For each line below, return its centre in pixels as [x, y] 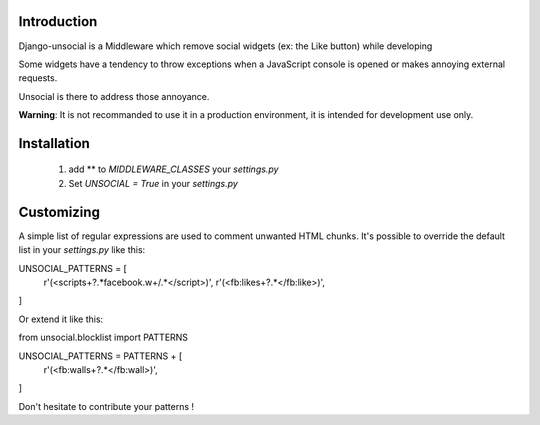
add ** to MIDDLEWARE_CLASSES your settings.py [173, 169]
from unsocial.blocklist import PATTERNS [103, 337]
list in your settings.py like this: [82, 250]
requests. [38, 78]
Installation [54, 143]
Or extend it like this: [61, 319]
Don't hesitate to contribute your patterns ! [106, 406]
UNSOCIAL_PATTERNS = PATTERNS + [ [100, 356]
